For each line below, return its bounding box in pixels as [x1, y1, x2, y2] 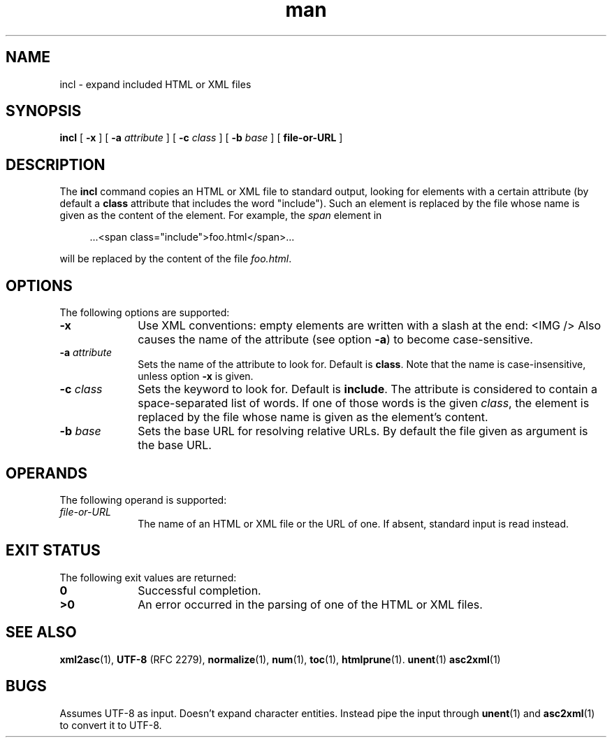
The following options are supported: [59, 306, 230, 319]
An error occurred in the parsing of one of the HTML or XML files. [138, 597, 483, 611]
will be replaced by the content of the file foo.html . [59, 253, 292, 265]
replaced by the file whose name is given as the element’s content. [138, 410, 488, 425]
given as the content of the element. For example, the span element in [59, 209, 382, 222]
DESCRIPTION [6, 155, 105, 174]
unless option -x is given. [138, 370, 254, 383]
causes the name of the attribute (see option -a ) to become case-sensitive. [138, 332, 533, 347]
